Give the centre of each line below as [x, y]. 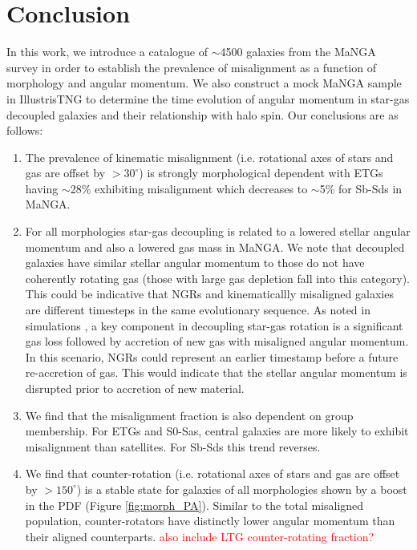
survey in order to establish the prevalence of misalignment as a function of [191, 67]
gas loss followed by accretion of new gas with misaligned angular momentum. [217, 341]
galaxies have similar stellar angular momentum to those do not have [195, 263]
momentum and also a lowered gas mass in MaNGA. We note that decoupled [215, 247]
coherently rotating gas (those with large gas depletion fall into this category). [217, 278]
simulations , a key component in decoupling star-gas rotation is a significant [214, 325]
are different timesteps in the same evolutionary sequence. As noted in [198, 310]
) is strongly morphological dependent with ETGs [261, 173]
